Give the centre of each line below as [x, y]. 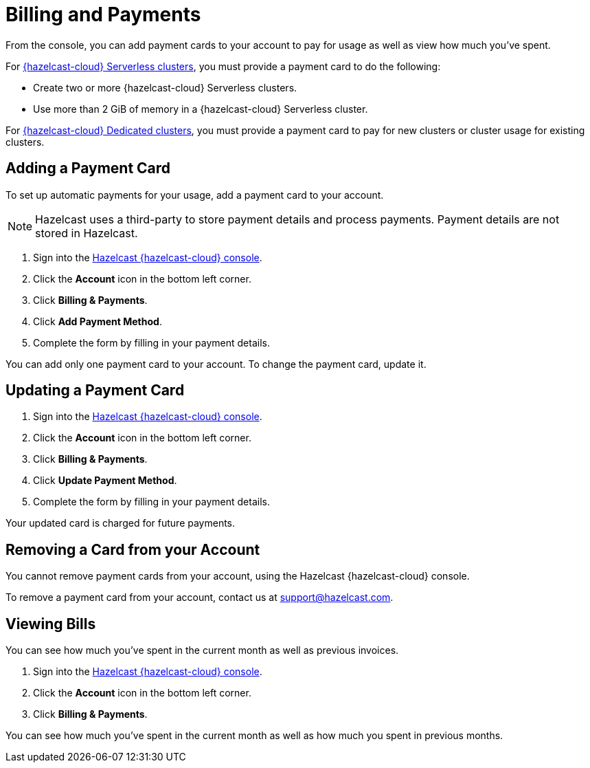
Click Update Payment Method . [105, 481]
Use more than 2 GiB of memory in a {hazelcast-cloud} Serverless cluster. [201, 109]
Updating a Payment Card [95, 391]
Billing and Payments [103, 14]
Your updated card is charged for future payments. [121, 523]
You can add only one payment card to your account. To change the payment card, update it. [216, 364]
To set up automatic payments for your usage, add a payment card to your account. [195, 195]
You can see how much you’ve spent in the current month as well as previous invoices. [202, 650]
